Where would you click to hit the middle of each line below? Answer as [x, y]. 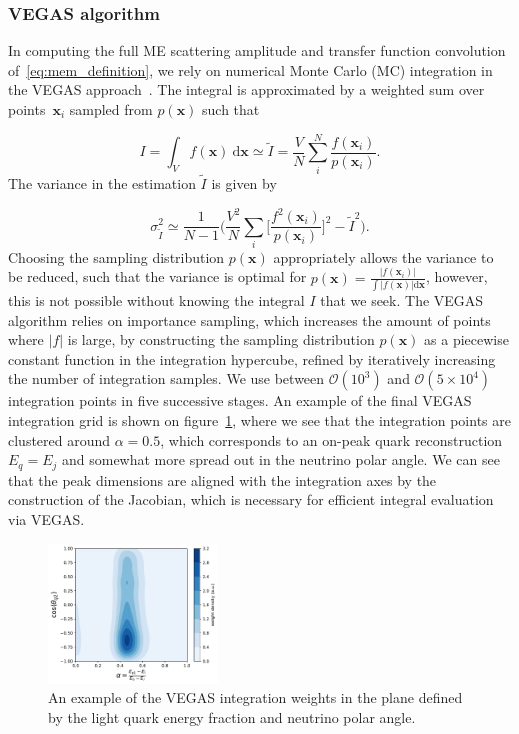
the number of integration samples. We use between [166, 378]
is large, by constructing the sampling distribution [221, 339]
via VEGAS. [46, 518]
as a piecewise [466, 339]
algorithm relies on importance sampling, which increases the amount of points [249, 319]
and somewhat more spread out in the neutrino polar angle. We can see [280, 459]
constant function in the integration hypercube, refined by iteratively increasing [252, 358]
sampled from [111, 109]
